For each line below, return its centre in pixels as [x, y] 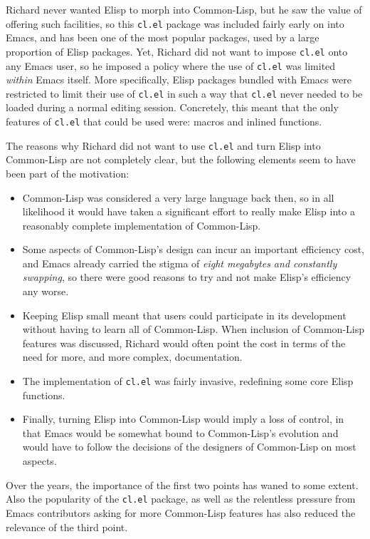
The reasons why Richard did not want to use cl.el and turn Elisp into [163, 145]
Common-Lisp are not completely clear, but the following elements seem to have [181, 159]
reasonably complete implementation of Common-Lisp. [142, 225]
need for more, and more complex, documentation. [132, 357]
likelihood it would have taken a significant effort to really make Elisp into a [189, 211]
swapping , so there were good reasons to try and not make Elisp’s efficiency [187, 277]
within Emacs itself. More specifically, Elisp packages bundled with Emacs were [179, 79]
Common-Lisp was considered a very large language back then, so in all [178, 197]
